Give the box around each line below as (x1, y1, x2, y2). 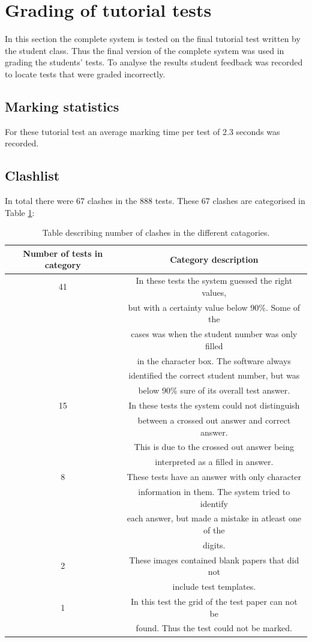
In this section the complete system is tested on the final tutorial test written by (5, 32, 301, 45)
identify (200, 497, 228, 509)
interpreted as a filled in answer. (155, 455, 274, 468)
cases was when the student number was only (131, 328, 298, 340)
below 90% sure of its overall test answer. (138, 384, 290, 397)
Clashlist (5, 166, 60, 185)
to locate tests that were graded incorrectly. (5, 67, 166, 80)
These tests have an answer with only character (127, 470, 302, 483)
